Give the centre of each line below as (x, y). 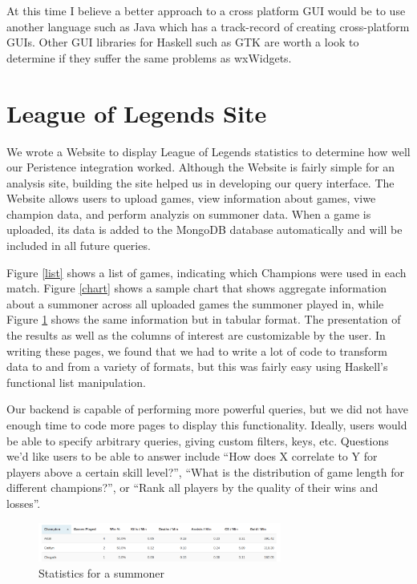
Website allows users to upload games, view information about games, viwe (191, 198)
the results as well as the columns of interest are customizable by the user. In (196, 335)
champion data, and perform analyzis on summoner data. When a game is (189, 213)
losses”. (24, 503)
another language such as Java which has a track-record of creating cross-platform (208, 26)
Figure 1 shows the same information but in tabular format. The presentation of (204, 319)
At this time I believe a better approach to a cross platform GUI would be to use (206, 10)
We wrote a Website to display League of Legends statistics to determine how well (208, 151)
